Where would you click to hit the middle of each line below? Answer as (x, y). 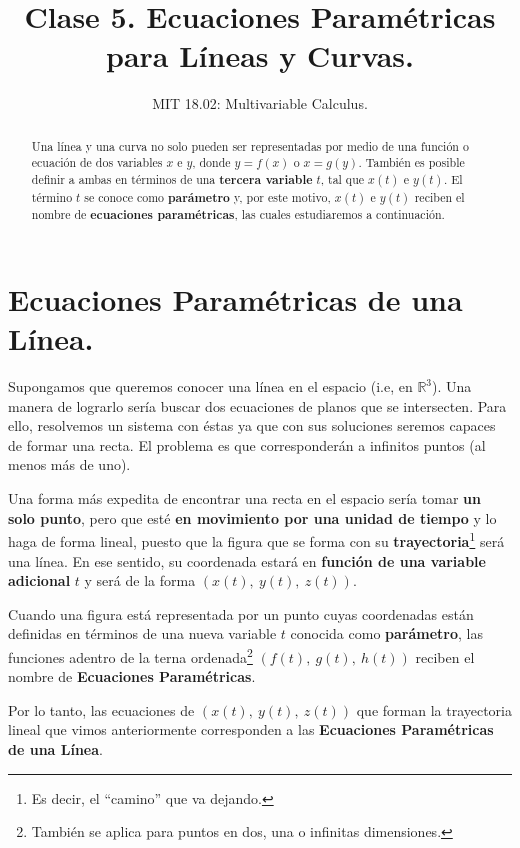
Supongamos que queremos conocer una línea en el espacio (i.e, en (210, 386)
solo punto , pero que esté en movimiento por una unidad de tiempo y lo (252, 517)
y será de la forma (140, 580)
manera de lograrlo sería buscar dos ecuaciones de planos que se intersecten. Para (257, 405)
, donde (211, 162)
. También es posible (411, 162)
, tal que (342, 179)
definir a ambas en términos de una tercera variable (172, 180)
